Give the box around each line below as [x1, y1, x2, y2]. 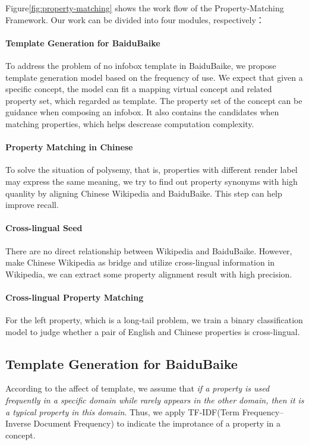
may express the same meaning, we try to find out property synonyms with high [5, 175, 298, 187]
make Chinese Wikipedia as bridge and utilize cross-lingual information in [5, 256, 275, 269]
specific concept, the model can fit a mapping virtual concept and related [5, 83, 272, 95]
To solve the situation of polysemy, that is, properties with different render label [5, 163, 298, 176]
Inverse [5, 417, 31, 430]
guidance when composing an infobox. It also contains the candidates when [5, 106, 279, 118]
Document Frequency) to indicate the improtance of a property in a [33, 417, 281, 430]
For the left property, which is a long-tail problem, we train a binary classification [5, 314, 303, 326]
